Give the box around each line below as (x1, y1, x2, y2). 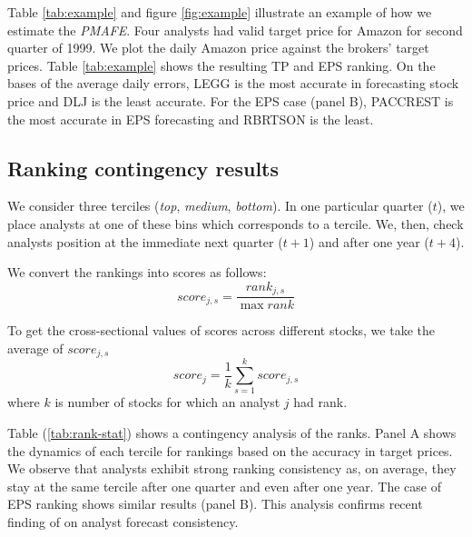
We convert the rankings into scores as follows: (7, 263, 267, 282)
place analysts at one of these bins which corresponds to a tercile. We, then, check (7, 214, 464, 233)
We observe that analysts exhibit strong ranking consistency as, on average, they (7, 459, 457, 478)
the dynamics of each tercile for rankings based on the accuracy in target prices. (7, 441, 453, 460)
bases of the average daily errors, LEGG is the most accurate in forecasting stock (7, 74, 459, 93)
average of (7, 338, 64, 357)
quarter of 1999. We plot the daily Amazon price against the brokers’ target (7, 38, 429, 57)
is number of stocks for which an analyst (54, 393, 280, 412)
